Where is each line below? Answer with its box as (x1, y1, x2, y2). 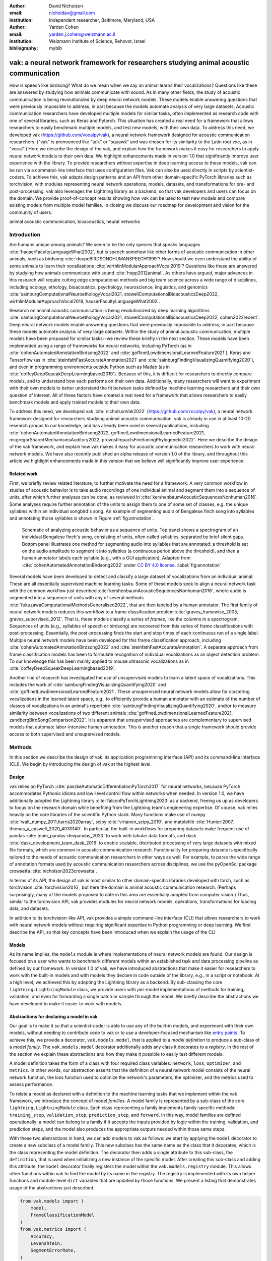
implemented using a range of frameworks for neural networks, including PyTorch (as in (9, 342, 192, 349)
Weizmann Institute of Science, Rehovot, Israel (49, 38, 146, 44)
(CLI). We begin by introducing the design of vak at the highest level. (9, 761, 152, 767)
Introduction (9, 231, 40, 238)
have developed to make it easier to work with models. (9, 1000, 123, 1006)
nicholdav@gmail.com (49, 10, 95, 16)
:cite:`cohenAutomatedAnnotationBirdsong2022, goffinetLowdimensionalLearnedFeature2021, (9, 429, 205, 436)
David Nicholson (49, 3, 83, 9)
